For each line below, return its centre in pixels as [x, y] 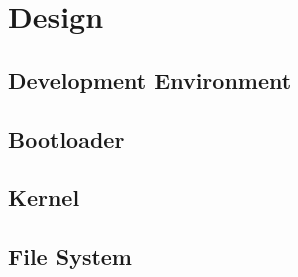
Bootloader [66, 138]
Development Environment [150, 79]
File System [70, 256]
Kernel [44, 197]
